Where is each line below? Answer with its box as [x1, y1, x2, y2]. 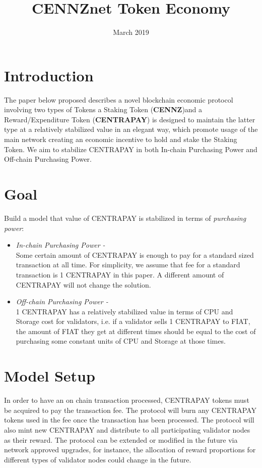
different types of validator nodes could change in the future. [4, 454, 191, 464]
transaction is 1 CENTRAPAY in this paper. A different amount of [16, 269, 224, 279]
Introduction [4, 65, 94, 85]
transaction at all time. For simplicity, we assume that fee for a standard [16, 259, 240, 270]
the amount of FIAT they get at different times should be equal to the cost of [16, 325, 256, 336]
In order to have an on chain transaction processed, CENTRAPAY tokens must [4, 395, 249, 405]
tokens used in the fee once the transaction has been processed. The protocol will [4, 414, 254, 425]
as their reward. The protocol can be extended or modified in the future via [4, 434, 238, 445]
